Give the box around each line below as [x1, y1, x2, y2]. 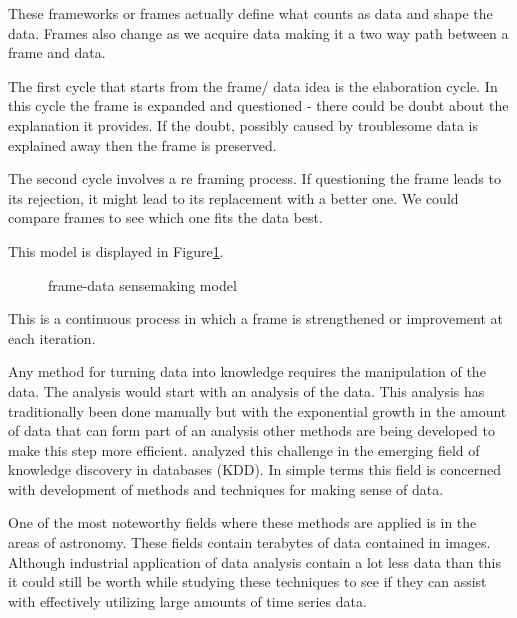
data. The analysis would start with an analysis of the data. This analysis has [8, 380, 485, 401]
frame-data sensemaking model [48, 274, 237, 295]
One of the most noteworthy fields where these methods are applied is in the [8, 512, 477, 533]
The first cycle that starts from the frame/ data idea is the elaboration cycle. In [8, 75, 498, 96]
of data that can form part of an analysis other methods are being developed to [8, 420, 495, 441]
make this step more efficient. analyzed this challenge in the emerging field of [8, 439, 480, 460]
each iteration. [8, 327, 96, 348]
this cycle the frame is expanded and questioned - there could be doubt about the [8, 95, 509, 116]
